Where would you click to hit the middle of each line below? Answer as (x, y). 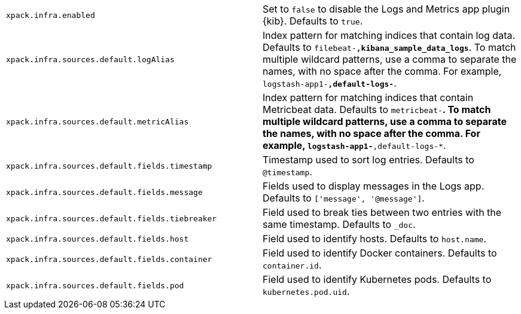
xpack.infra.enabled (51, 15)
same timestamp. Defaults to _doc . (339, 224)
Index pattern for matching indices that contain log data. (389, 35)
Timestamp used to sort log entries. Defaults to (368, 160)
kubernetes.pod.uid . (306, 291)
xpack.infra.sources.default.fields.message (104, 192)
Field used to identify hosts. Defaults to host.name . (374, 239)
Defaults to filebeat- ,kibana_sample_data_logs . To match (389, 47)
